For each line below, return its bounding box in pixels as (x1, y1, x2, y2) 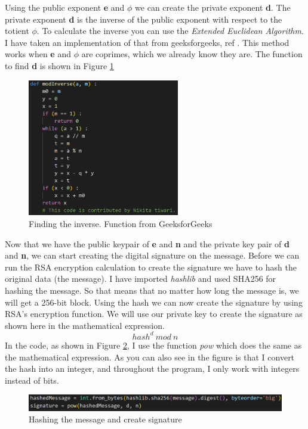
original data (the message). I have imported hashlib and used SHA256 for (5, 272, 276, 285)
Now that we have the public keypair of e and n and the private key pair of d (5, 237, 289, 250)
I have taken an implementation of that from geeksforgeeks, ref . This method (5, 36, 289, 48)
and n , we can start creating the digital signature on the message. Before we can (5, 249, 300, 262)
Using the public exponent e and (5, 1, 125, 13)
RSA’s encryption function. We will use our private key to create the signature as (5, 307, 303, 320)
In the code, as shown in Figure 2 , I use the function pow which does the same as (5, 338, 302, 351)
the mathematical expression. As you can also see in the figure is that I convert (5, 350, 295, 363)
